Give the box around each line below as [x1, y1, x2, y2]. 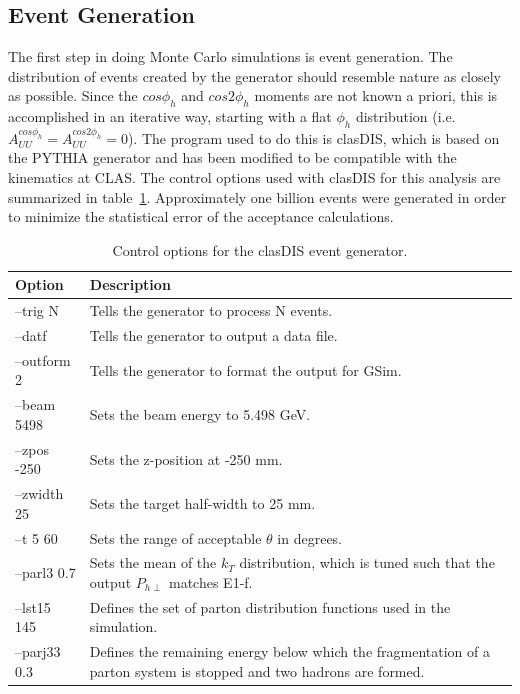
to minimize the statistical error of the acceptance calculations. [8, 206, 394, 227]
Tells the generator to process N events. [89, 300, 333, 321]
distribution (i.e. [355, 106, 456, 127]
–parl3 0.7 [15, 562, 76, 583]
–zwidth [15, 483, 64, 504]
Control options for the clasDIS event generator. [112, 239, 408, 260]
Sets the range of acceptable [89, 527, 262, 548]
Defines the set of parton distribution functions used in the [89, 596, 451, 617]
